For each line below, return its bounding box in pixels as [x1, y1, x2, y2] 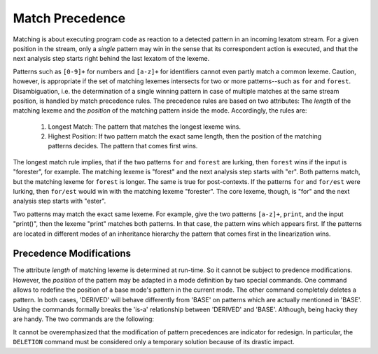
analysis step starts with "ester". [13, 197, 106, 206]
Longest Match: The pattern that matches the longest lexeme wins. [48, 122, 241, 131]
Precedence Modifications [13, 248, 132, 260]
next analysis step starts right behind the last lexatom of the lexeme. [13, 55, 210, 63]
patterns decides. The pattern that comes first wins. [48, 142, 198, 150]
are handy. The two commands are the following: [13, 315, 154, 323]
